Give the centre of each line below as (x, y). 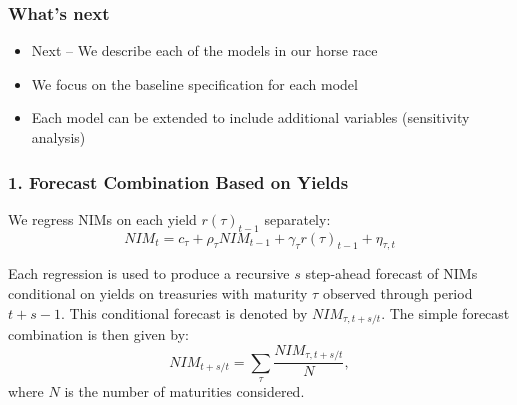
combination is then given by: (98, 334)
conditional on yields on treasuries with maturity (158, 293)
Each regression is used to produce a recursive (149, 273)
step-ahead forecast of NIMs (391, 273)
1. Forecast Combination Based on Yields (178, 181)
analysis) (58, 137)
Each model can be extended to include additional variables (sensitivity (250, 117)
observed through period (397, 293)
